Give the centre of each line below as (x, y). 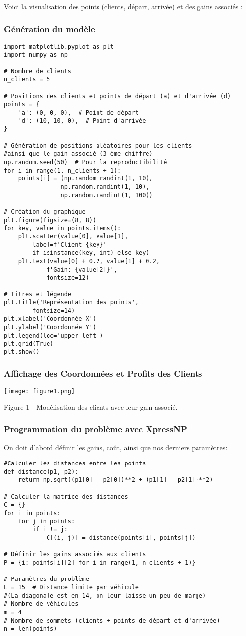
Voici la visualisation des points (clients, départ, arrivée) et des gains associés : (123, 6)
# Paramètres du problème (47, 579)
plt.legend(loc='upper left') (54, 335)
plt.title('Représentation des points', (72, 303)
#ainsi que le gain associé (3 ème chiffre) (78, 154)
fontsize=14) (54, 311)
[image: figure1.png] (40, 391)
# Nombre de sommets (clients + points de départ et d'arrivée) (112, 620)
